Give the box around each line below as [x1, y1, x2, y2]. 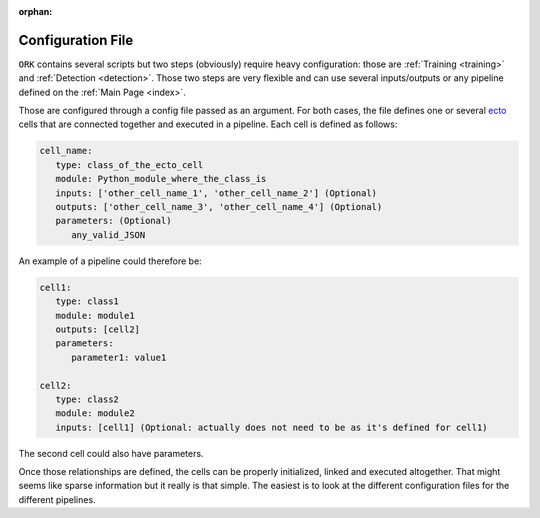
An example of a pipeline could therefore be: [18, 255, 202, 267]
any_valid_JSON [71, 229, 146, 240]
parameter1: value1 [71, 351, 167, 363]
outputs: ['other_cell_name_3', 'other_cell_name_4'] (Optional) [55, 201, 383, 213]
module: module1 [55, 310, 135, 321]
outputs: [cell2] [55, 323, 140, 335]
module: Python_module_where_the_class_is [55, 173, 267, 185]
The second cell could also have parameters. [18, 447, 204, 459]
